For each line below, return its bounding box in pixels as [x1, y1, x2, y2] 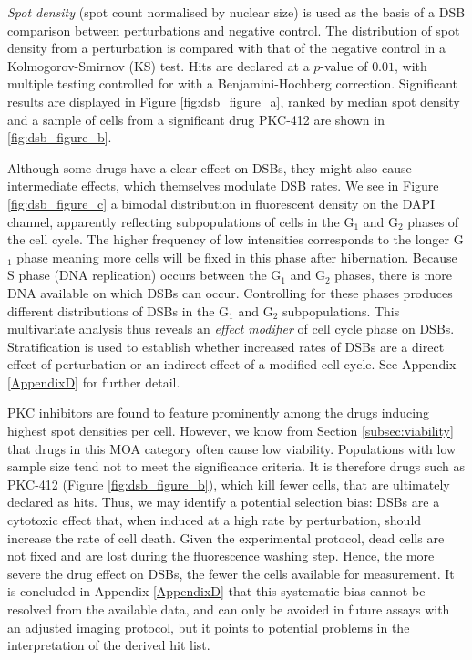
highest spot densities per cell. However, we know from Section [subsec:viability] [7, 421, 454, 440]
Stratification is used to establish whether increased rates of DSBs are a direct [7, 336, 445, 356]
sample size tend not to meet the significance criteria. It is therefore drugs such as [7, 457, 465, 476]
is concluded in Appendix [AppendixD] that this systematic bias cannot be [7, 582, 426, 601]
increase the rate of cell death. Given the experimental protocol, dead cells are [7, 528, 445, 547]
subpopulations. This [282, 301, 400, 320]
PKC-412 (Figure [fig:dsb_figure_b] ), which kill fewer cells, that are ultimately [7, 474, 450, 493]
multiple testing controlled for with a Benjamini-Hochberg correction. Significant [7, 74, 458, 93]
